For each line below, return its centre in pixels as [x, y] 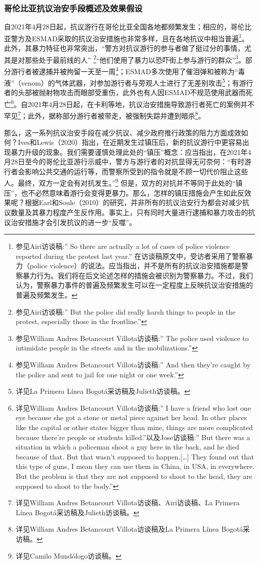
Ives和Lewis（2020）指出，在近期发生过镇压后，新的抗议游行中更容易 [130, 142]
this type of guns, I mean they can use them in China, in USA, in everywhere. [135, 466]
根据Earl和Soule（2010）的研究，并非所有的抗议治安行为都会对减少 [133, 202]
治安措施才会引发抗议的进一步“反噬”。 [73, 222]
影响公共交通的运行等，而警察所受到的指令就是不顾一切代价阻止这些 [136, 171]
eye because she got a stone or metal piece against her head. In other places [131, 417]
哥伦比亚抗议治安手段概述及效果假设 [73, 8]
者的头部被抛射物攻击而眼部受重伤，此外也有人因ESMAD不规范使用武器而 [125, 92]
